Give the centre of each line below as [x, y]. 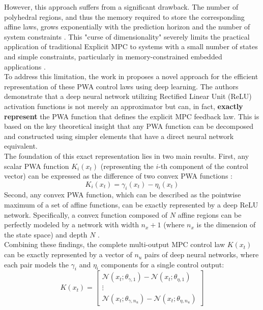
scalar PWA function [37, 166]
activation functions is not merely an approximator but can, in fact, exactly [124, 106]
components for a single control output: [163, 264]
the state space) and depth [46, 234]
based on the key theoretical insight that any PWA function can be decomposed [129, 126]
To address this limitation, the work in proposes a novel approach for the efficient [131, 76]
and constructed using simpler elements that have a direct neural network [119, 136]
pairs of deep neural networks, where [201, 254]
